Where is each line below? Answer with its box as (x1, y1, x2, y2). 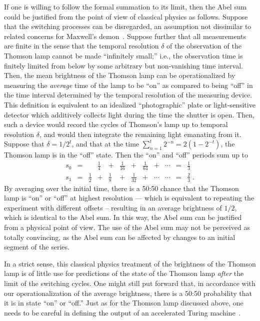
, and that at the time (71, 138, 139, 149)
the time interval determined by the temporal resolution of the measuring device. (4, 89, 252, 100)
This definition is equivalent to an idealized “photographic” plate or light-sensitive (4, 99, 255, 109)
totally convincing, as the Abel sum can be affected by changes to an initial (4, 231, 235, 242)
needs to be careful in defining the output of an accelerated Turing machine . (4, 307, 241, 317)
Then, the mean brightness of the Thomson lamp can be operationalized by (4, 70, 235, 80)
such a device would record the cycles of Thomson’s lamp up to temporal (4, 119, 228, 129)
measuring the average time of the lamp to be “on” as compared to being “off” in (4, 79, 253, 90)
